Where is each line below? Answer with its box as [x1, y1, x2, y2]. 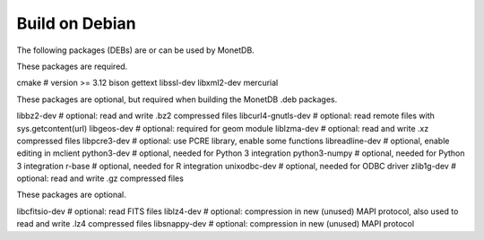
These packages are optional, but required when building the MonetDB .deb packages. [16, 94, 338, 105]
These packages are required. [16, 61, 128, 72]
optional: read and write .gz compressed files [16, 173, 184, 184]
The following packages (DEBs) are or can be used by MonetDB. [16, 45, 255, 56]
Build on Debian [16, 13, 136, 33]
